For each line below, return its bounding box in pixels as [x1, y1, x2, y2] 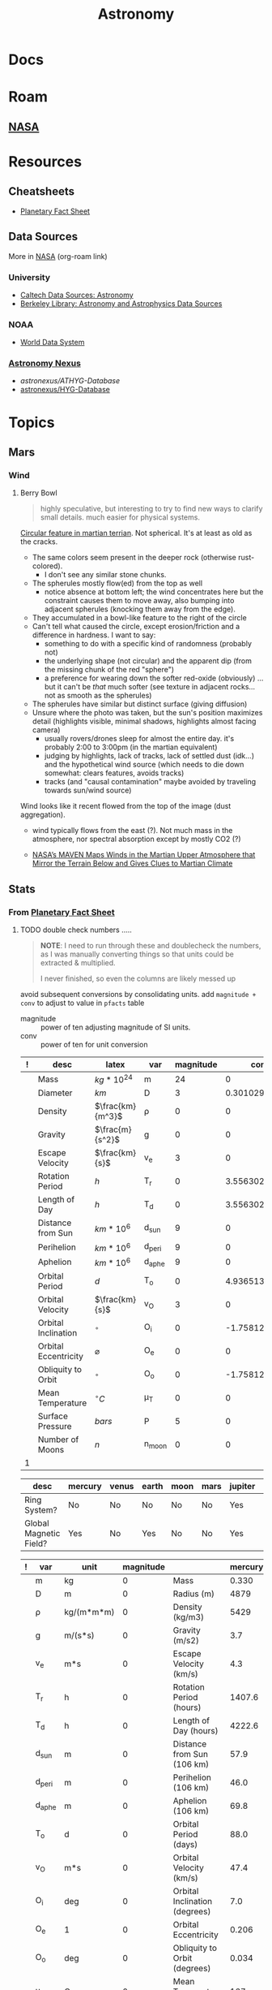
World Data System [19, 338, 85, 347]
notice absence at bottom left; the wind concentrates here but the [44, 587, 264, 597]
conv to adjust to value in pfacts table [19, 998, 145, 1008]
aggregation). [19, 809, 66, 820]
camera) [32, 725, 61, 735]
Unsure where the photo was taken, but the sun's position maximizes [32, 708, 263, 718]
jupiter [229, 1481, 256, 1492]
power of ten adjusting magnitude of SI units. [40, 1022, 191, 1032]
